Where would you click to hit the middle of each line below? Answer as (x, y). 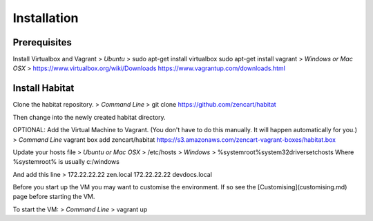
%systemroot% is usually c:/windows (66, 162)
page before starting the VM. (54, 197)
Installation (46, 18)
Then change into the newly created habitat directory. (89, 117)
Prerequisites (42, 42)
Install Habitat (44, 88)
